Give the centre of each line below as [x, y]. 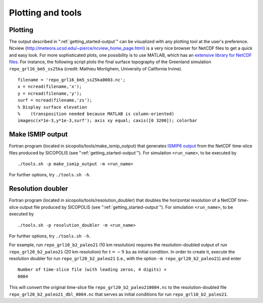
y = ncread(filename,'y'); [50, 93]
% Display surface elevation [52, 107]
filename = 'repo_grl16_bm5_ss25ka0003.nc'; [72, 80]
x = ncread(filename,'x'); [50, 87]
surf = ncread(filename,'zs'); [55, 100]
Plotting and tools [46, 13]
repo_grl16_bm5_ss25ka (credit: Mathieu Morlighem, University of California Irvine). [96, 68]
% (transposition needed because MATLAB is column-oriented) [96, 114]
